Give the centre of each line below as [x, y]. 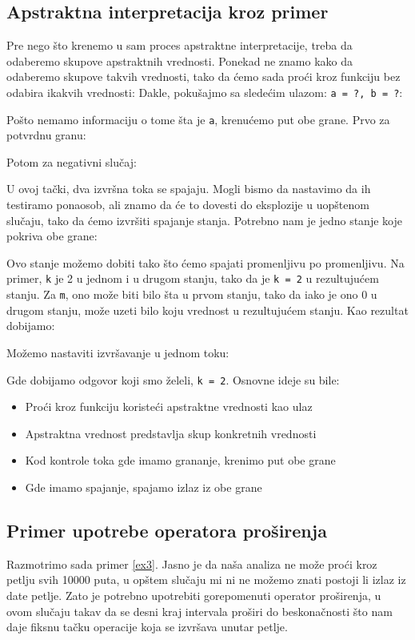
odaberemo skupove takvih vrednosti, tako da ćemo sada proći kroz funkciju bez [204, 76]
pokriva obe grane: [52, 236]
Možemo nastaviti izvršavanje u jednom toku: [118, 352]
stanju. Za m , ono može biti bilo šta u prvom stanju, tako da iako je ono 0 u [192, 294]
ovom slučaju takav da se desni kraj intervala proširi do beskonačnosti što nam [200, 611]
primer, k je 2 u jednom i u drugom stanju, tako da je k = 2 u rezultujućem [193, 278]
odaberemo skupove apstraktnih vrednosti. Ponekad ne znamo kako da [180, 60]
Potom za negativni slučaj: [72, 161]
